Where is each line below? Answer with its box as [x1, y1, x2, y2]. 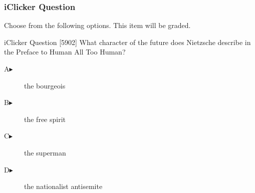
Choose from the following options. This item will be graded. [4, 20, 191, 30]
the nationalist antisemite [24, 181, 103, 191]
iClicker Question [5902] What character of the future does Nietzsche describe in [4, 36, 251, 47]
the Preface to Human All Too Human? [4, 46, 126, 57]
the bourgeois [24, 80, 66, 90]
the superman [24, 147, 66, 157]
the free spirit [24, 113, 66, 124]
